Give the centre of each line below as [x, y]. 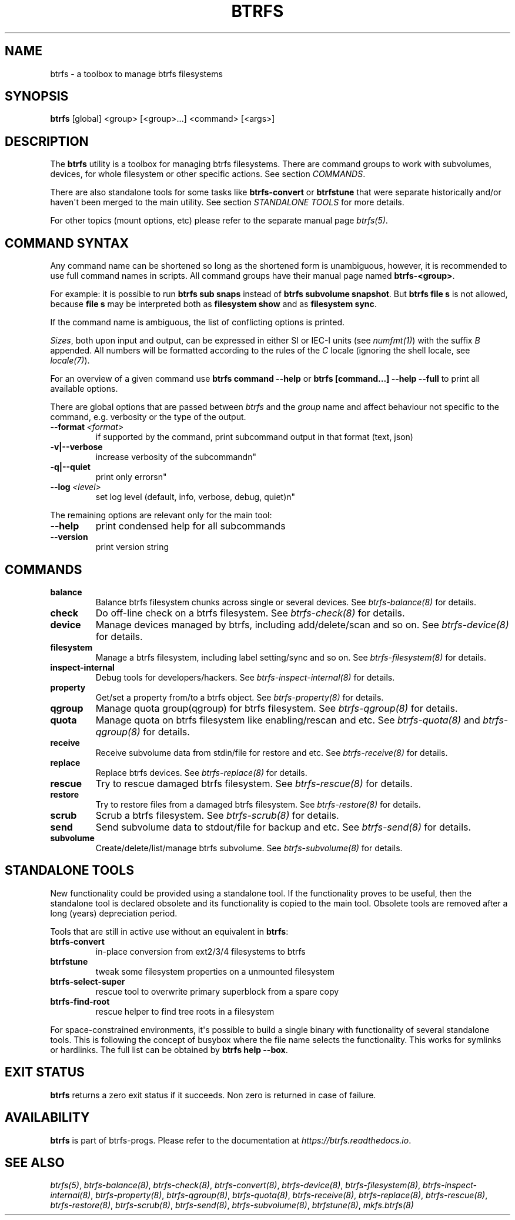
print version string [132, 547]
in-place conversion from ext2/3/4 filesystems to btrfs [200, 951]
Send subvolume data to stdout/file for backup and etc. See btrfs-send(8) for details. [283, 827]
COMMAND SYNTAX [67, 243]
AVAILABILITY [47, 1118]
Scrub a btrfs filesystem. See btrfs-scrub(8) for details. [217, 815]
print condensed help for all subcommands [190, 526]
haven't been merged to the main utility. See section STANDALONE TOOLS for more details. [227, 202]
